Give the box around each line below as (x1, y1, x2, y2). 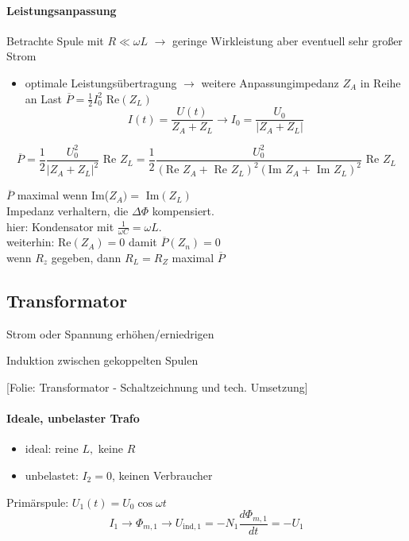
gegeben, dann (51, 249, 122, 265)
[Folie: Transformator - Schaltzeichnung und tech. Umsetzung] (6, 378, 308, 395)
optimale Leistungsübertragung (25, 74, 177, 91)
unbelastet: (25, 466, 79, 483)
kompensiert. (152, 202, 214, 218)
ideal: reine (25, 440, 79, 457)
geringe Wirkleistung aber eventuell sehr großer (172, 32, 403, 48)
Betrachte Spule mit (6, 32, 104, 48)
